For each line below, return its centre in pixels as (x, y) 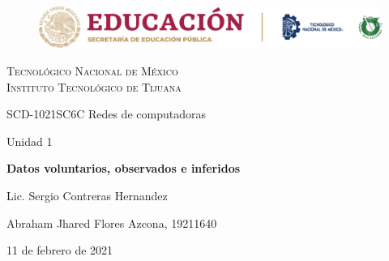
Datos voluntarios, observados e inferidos (124, 168)
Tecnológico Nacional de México (92, 70)
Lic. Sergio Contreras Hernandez (87, 195)
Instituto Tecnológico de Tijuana (94, 86)
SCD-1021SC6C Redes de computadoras (106, 114)
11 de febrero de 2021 (60, 250)
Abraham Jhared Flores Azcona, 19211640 (112, 222)
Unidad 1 (30, 141)
